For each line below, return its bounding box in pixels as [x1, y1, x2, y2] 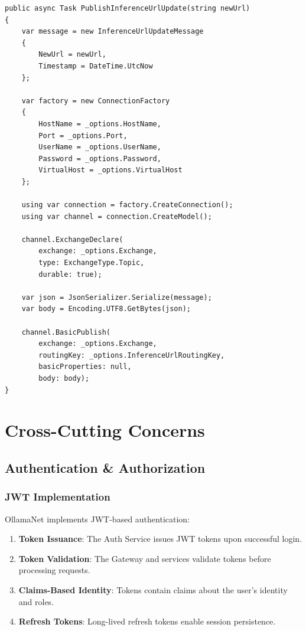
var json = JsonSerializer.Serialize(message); [21, 293, 212, 302]
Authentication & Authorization [5, 458, 206, 476]
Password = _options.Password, [38, 154, 161, 163]
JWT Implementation [5, 489, 110, 504]
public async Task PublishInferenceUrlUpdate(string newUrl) [5, 4, 250, 12]
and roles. [18, 595, 54, 607]
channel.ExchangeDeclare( [21, 235, 123, 244]
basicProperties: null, [38, 362, 132, 371]
